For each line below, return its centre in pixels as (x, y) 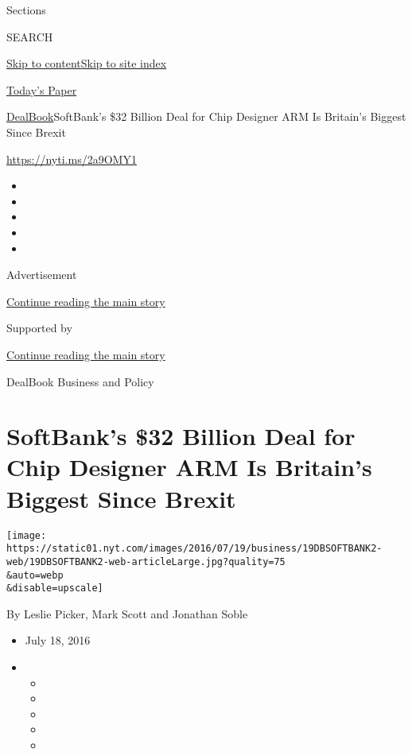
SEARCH (30, 36)
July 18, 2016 (58, 640)
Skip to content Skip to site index (87, 63)
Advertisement (42, 275)
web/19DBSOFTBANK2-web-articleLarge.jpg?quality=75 (146, 561)
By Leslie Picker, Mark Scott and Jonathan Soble (127, 613)
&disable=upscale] (55, 589)
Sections (26, 10)
